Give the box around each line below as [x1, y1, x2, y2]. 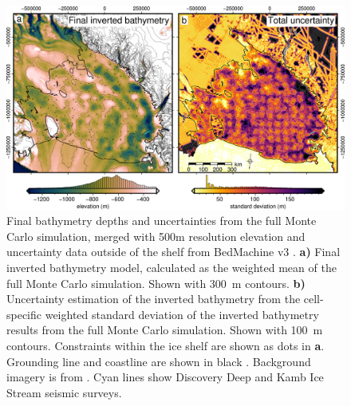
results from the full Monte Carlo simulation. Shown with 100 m [6, 321, 323, 338]
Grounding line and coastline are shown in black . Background [6, 353, 311, 369]
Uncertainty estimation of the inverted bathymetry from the [6, 290, 301, 307]
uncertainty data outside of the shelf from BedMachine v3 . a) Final [6, 243, 341, 260]
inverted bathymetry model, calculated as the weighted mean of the [6, 259, 337, 276]
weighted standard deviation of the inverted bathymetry [45, 305, 319, 322]
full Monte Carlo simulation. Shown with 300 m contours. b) [6, 274, 306, 291]
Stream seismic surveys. [6, 384, 122, 400]
